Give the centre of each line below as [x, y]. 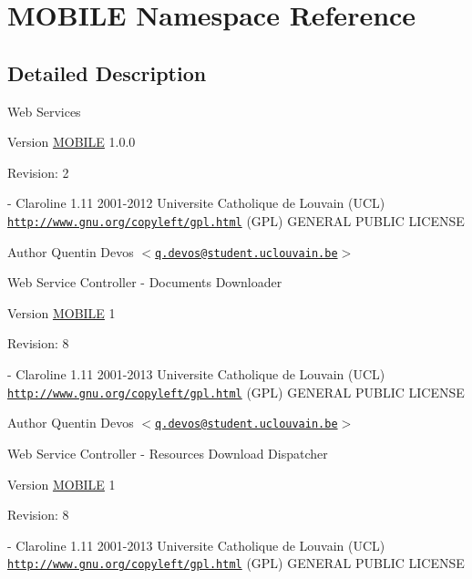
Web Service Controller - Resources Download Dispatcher [168, 453]
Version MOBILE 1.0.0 [72, 142]
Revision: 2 [38, 172]
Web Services [44, 111]
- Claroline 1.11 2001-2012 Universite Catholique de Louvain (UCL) [196, 203]
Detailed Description [107, 72]
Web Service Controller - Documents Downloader [145, 282]
